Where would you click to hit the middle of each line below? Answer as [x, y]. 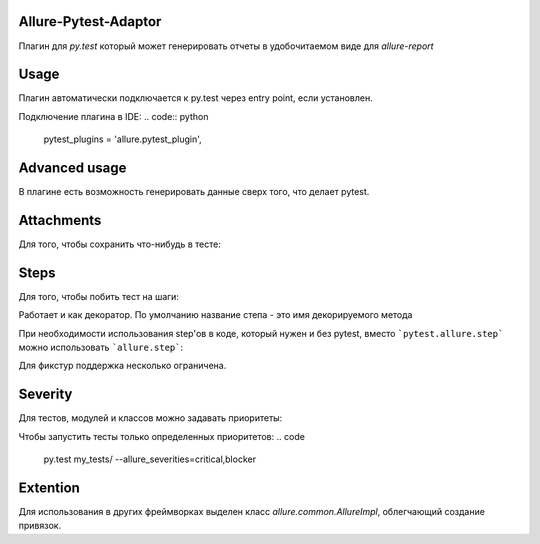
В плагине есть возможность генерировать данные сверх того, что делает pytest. [194, 192]
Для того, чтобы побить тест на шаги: [99, 296]
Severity [45, 394]
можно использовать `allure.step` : [101, 347]
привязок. [40, 526]
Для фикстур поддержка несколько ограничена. [122, 366]
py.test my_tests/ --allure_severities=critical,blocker [150, 459]
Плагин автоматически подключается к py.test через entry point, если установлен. [196, 98]
